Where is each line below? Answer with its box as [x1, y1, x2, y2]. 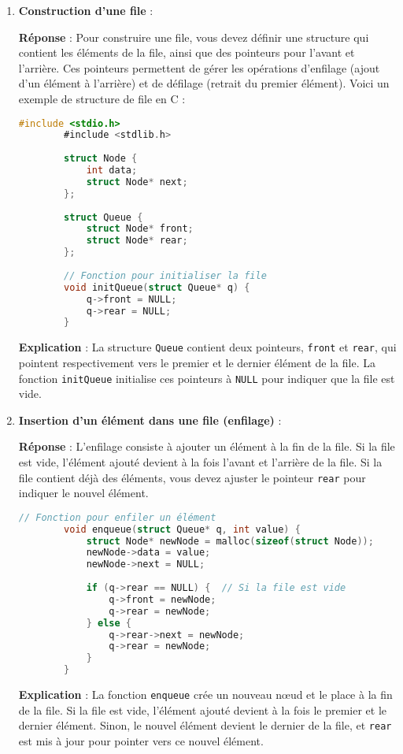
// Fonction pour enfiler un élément [18, 511, 216, 523]
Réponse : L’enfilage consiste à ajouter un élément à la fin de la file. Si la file [18, 438, 395, 455]
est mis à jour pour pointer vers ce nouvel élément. [18, 733, 264, 748]
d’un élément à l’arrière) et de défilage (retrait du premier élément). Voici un [18, 75, 390, 91]
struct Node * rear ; [86, 235, 188, 247]
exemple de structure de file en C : [18, 90, 186, 106]
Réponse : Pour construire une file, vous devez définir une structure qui [18, 28, 369, 45]
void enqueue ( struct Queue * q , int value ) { [64, 523, 301, 535]
